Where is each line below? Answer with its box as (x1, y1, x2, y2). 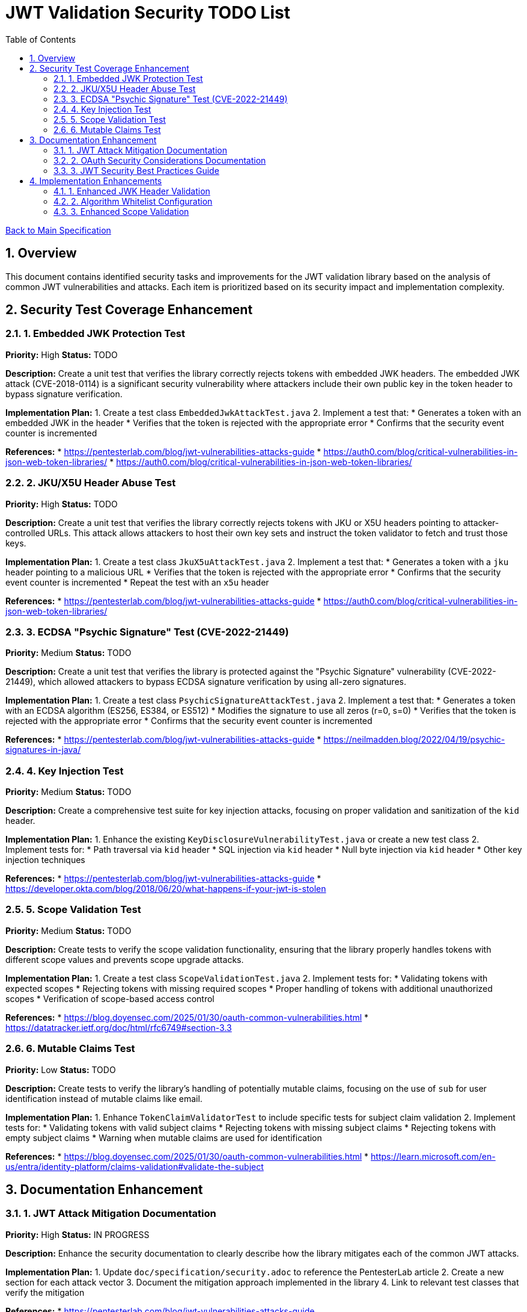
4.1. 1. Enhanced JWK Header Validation (53, 185, 210, 196)
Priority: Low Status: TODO (5, 1064, 116, 1075)
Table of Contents (5, 34, 76, 45)
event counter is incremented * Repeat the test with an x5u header (5, 577, 269, 587)
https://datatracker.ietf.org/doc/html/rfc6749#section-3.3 (5, 1022, 232, 1033)
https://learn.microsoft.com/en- (371, 1151, 496, 1162)
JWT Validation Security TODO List (5, 2, 290, 23)
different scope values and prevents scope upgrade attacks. (5, 954, 244, 965)
